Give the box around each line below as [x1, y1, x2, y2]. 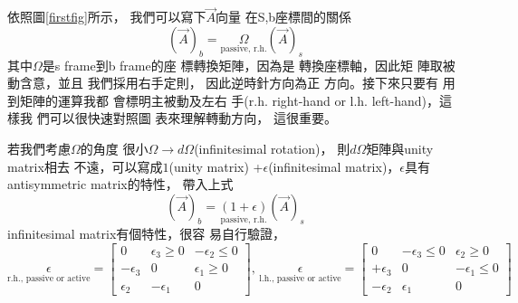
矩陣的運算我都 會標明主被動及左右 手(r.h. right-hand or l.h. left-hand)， [19, 90, 439, 109]
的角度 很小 [80, 138, 149, 157]
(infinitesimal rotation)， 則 [194, 138, 350, 157]
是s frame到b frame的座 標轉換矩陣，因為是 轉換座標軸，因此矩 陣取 [42, 55, 443, 74]
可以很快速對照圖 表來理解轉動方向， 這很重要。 [49, 109, 337, 128]
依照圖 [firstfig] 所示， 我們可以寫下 [7, 7, 206, 26]
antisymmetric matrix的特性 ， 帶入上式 [7, 175, 234, 194]
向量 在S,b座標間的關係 [215, 7, 352, 26]
